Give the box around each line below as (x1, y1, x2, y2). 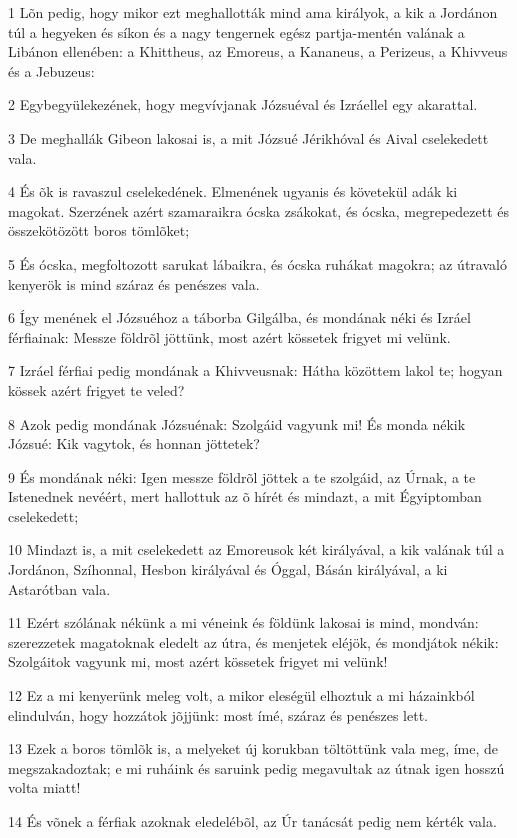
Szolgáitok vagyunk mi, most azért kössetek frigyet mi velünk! (8, 651, 388, 672)
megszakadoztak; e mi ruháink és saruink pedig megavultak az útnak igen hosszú (8, 757, 505, 778)
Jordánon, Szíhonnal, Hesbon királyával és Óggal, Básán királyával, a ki (8, 559, 448, 580)
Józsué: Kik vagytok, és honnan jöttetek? (8, 433, 260, 454)
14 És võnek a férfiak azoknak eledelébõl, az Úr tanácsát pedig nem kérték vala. (8, 811, 497, 831)
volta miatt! (8, 777, 81, 798)
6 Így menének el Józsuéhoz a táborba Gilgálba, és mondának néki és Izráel (8, 307, 471, 328)
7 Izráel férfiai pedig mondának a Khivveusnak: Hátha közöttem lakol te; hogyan (8, 360, 503, 381)
